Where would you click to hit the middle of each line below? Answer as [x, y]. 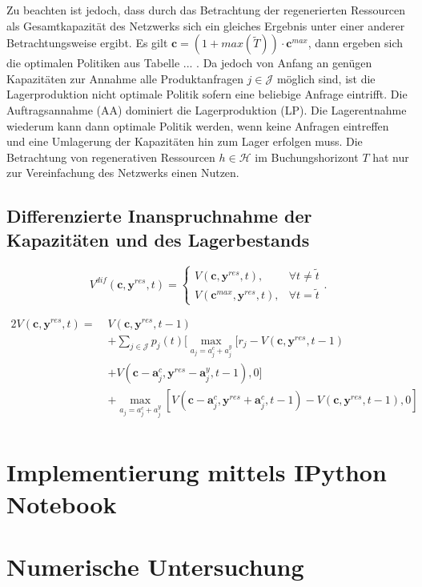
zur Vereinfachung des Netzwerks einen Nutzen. [123, 173]
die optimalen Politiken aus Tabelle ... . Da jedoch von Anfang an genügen [189, 63]
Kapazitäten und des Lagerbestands [158, 239]
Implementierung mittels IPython [197, 472]
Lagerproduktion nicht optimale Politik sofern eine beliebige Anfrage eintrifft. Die [207, 94]
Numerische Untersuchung [155, 566]
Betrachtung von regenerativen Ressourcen [111, 157]
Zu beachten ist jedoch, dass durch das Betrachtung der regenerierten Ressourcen [206, 10]
